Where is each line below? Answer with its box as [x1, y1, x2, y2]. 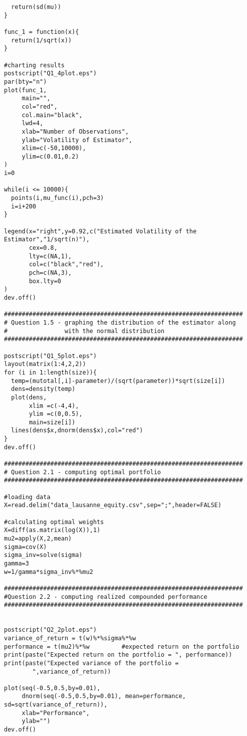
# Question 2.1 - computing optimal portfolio [4, 468, 161, 476]
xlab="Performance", [21, 709, 90, 717]
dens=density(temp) [11, 385, 76, 393]
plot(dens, [11, 393, 47, 401]
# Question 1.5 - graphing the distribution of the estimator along [4, 319, 236, 326]
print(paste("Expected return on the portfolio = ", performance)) [4, 651, 233, 659]
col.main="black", [21, 111, 83, 119]
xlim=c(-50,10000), [21, 145, 86, 152]
